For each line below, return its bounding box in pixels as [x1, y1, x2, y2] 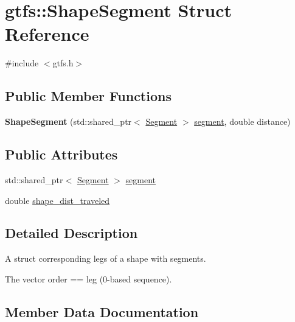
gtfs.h [52, 57, 74, 69]
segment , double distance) [194, 115, 291, 128]
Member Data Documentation [5, 302, 199, 321]
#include [5, 57, 39, 69]
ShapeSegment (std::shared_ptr [5, 115, 132, 128]
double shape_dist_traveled [5, 194, 110, 206]
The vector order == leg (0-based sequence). [5, 272, 172, 285]
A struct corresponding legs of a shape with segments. [5, 252, 206, 265]
